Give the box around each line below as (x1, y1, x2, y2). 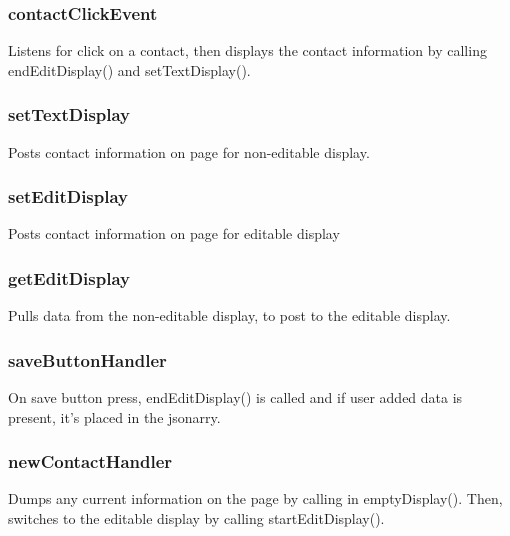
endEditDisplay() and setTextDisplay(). (8, 59, 251, 80)
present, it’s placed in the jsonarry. (8, 406, 221, 427)
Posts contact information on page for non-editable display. (8, 141, 370, 162)
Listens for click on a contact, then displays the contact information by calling (8, 40, 487, 61)
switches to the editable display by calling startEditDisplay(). (8, 508, 385, 529)
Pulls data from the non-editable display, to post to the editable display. (8, 305, 451, 326)
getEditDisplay (8, 265, 130, 290)
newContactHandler (8, 449, 173, 474)
